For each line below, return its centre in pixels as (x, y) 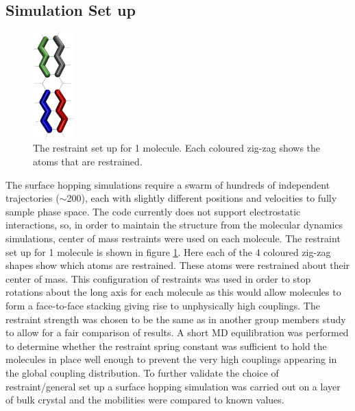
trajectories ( (33, 198)
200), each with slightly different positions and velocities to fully (202, 198)
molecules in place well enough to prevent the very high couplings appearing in (171, 359)
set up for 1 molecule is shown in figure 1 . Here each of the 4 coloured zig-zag (168, 251)
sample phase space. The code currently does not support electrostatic (153, 211)
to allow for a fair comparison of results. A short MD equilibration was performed (177, 332)
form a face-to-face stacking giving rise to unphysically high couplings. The (163, 305)
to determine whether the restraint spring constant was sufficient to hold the (166, 345)
